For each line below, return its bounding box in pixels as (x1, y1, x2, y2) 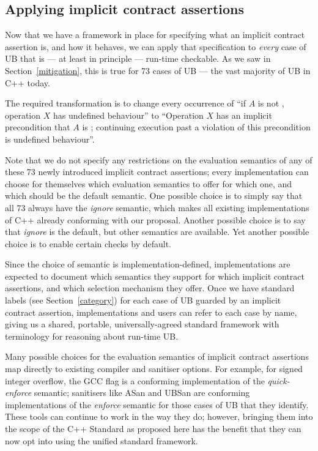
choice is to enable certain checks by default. (5, 237, 171, 250)
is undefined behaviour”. (5, 132, 95, 145)
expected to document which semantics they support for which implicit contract (5, 269, 305, 282)
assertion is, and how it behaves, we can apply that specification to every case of (5, 40, 306, 53)
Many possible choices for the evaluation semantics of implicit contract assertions (5, 350, 309, 363)
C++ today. (5, 76, 50, 89)
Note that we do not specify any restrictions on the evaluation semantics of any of (5, 153, 312, 166)
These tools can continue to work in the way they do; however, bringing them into (5, 410, 313, 423)
